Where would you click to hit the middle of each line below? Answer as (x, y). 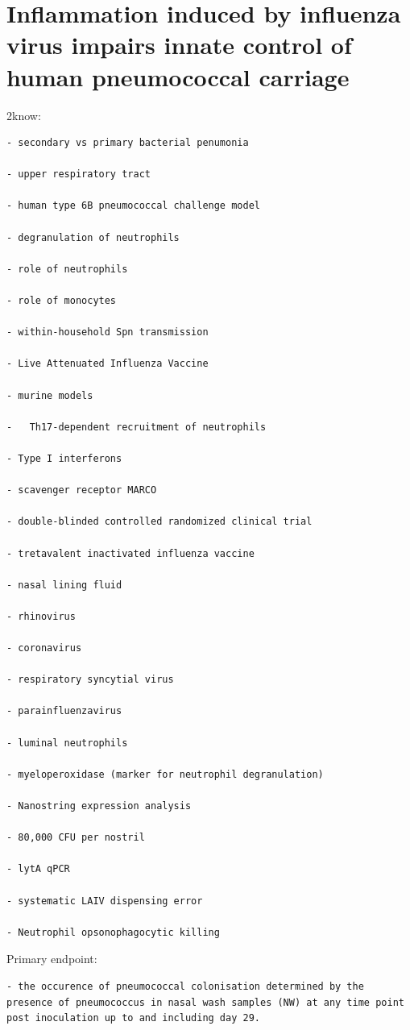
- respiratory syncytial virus (90, 680)
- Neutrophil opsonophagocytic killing (113, 932)
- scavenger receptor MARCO (82, 490)
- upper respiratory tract (79, 174)
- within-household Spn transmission (108, 332)
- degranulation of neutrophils (93, 237)
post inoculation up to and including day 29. (133, 1018)
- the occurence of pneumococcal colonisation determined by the (185, 986)
